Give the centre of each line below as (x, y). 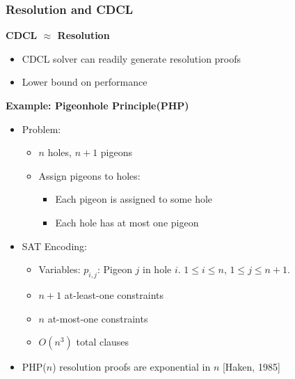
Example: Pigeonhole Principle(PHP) (97, 105)
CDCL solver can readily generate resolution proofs (131, 58)
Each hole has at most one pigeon (127, 222)
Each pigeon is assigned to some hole (134, 199)
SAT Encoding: (54, 246)
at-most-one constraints (98, 318)
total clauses (103, 342)
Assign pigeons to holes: (89, 175)
